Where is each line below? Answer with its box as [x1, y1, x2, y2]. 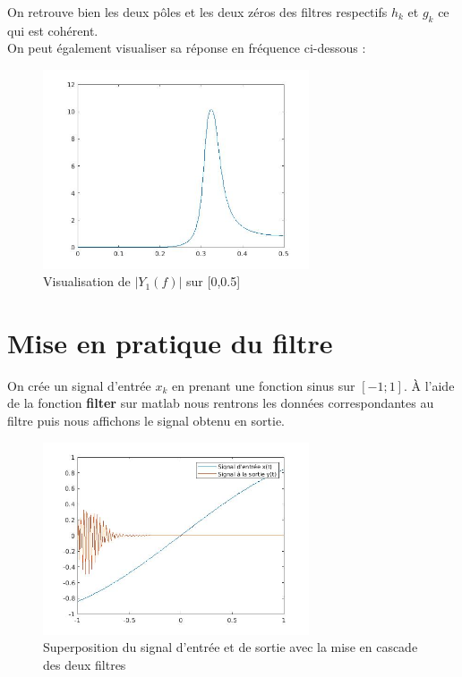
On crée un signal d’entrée [7, 376, 151, 394]
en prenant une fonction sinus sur [172, 376, 355, 394]
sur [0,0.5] [186, 272, 241, 291]
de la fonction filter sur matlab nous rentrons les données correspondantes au [7, 394, 434, 412]
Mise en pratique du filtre [7, 324, 333, 360]
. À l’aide [403, 376, 455, 394]
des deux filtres [43, 655, 126, 673]
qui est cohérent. [7, 21, 98, 39]
